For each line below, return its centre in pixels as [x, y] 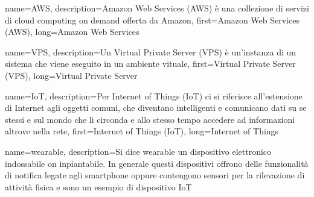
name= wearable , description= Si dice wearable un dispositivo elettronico [138, 151]
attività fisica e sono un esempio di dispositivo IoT [98, 186]
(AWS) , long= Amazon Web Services [72, 32]
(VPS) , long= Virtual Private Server [71, 75]
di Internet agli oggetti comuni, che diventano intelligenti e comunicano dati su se [156, 108]
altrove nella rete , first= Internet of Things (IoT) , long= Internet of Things [142, 131]
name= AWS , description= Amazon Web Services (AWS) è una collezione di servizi [157, 8]
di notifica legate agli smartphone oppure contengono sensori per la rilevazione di [155, 175]
